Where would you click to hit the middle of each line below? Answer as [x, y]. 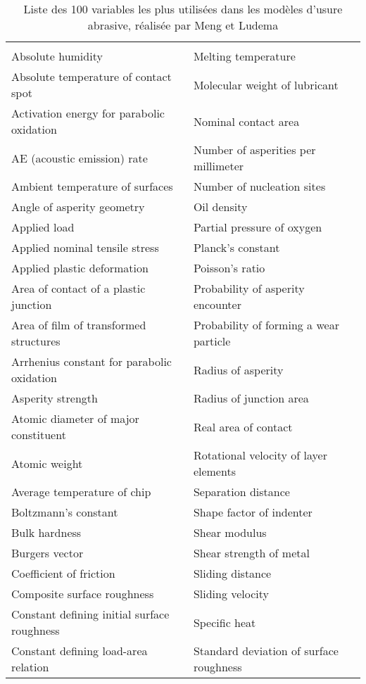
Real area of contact [243, 426]
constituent [39, 435]
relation [30, 667]
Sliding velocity [231, 594]
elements [214, 471]
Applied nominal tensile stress [85, 247]
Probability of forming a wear [266, 325]
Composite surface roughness [83, 594]
